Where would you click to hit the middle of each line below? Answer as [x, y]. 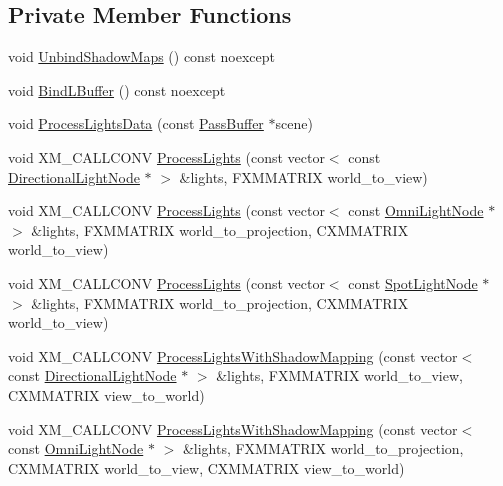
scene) [294, 123]
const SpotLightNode [413, 282]
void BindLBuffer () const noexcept [117, 89]
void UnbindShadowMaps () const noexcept [141, 56]
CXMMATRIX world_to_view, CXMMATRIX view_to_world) [206, 467]
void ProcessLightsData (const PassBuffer [136, 123]
